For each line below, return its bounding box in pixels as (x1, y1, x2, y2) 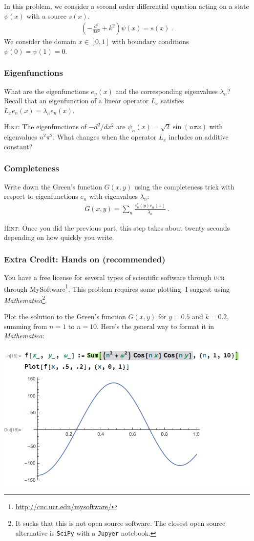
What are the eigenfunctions (4, 86, 89, 96)
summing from (4, 321, 47, 331)
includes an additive (169, 132, 229, 142)
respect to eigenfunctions (4, 191, 78, 201)
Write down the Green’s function (4, 181, 102, 191)
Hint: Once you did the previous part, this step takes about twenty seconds (4, 222, 230, 233)
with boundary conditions (112, 36, 189, 47)
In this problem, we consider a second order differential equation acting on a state (4, 1, 249, 11)
